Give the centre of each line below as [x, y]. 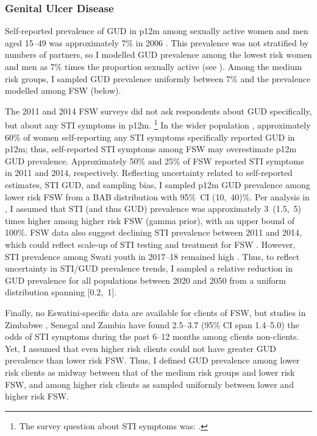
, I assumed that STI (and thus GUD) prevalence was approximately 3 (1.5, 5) [153, 209]
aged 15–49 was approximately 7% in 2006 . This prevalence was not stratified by [157, 42]
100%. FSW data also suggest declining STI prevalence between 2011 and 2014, [153, 232]
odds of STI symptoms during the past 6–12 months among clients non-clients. [152, 336]
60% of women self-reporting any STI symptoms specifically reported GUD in [150, 137]
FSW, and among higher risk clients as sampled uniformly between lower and [149, 384]
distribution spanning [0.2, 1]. [61, 292]
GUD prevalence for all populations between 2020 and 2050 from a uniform [145, 280]
